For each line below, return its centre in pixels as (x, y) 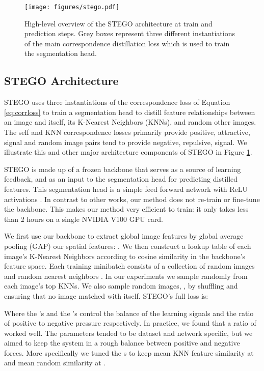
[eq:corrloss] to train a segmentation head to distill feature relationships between (130, 112)
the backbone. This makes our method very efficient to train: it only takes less (126, 209)
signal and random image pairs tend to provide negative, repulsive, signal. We (126, 142)
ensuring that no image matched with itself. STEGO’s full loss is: (106, 295)
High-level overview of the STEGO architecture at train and (118, 23)
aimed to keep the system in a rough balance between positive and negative (122, 343)
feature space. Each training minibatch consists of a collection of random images (129, 266)
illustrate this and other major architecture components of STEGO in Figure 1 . (128, 152)
